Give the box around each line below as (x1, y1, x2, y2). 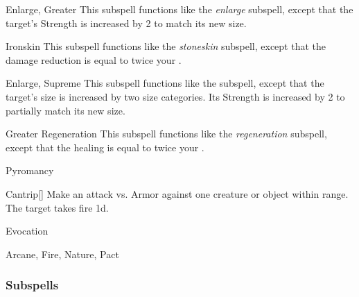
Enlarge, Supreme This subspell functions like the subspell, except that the (6, 76, 324, 90)
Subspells (6, 276, 59, 294)
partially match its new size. (6, 103, 125, 117)
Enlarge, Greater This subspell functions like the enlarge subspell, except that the (6, 2, 353, 16)
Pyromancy (6, 163, 54, 178)
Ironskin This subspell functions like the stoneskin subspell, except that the (6, 39, 326, 53)
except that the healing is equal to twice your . (6, 139, 204, 154)
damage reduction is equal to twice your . (6, 52, 182, 67)
